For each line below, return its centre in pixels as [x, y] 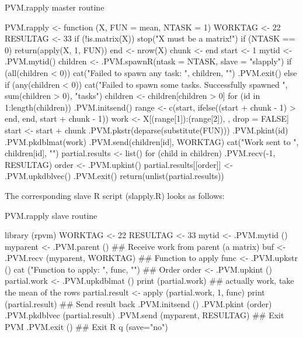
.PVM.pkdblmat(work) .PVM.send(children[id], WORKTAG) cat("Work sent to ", [152, 141]
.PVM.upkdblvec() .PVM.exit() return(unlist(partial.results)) [114, 176]
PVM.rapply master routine [55, 7]
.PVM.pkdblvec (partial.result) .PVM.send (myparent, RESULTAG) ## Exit [144, 315]
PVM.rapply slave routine [51, 215]
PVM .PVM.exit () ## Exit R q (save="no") [86, 326]
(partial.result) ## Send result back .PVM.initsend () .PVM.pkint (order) [138, 303]
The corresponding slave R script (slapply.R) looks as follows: [115, 195]
